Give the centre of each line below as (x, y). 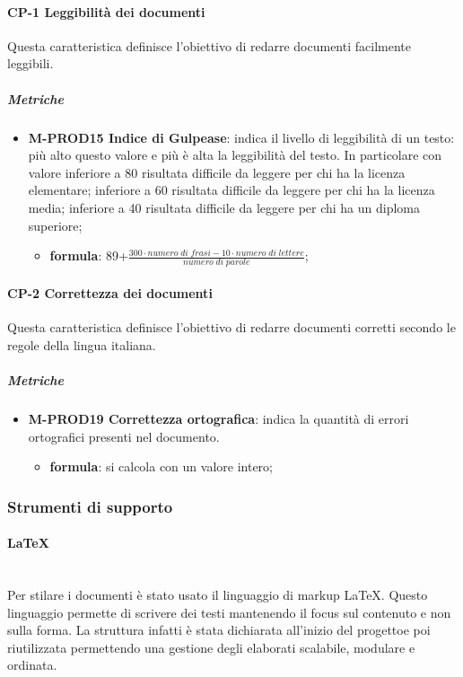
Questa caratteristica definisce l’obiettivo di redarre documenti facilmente (209, 45)
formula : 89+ (89, 255)
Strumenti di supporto (90, 506)
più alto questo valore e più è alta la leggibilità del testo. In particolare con (235, 155)
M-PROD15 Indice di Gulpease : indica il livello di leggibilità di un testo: (241, 137)
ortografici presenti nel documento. (124, 436)
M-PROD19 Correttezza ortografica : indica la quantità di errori (218, 418)
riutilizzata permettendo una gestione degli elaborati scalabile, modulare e (211, 647)
